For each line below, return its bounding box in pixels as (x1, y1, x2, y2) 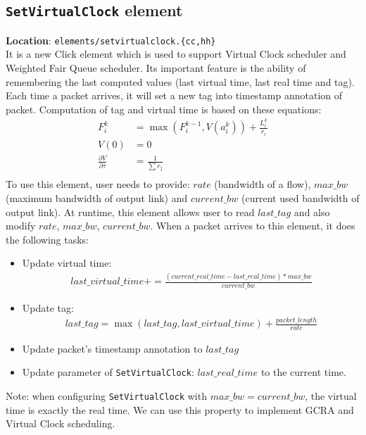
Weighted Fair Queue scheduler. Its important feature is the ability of (6, 61, 306, 75)
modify (6, 218, 36, 233)
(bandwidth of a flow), (214, 177, 311, 191)
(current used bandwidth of (241, 190, 360, 205)
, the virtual (305, 389, 357, 403)
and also (294, 204, 330, 219)
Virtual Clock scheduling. (6, 416, 115, 431)
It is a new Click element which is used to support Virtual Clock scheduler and (6, 46, 346, 61)
